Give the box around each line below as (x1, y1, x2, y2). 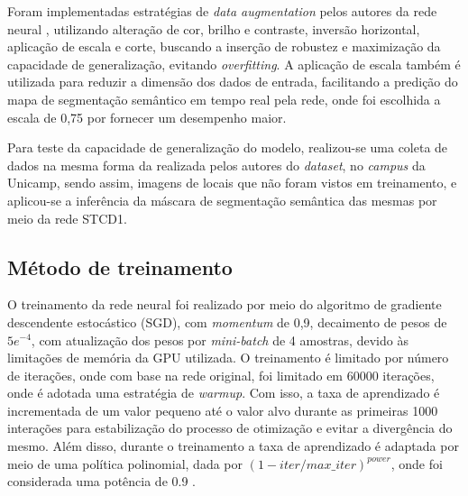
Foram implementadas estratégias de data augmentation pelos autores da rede (7, 2, 437, 20)
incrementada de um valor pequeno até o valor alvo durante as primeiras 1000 (7, 400, 438, 419)
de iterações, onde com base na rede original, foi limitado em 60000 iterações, (7, 365, 435, 384)
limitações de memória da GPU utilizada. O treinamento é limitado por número (7, 348, 449, 367)
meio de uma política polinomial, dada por (7, 454, 243, 473)
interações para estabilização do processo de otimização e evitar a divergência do (7, 418, 453, 437)
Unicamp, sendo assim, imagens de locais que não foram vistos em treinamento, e (7, 173, 457, 192)
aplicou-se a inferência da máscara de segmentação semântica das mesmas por (7, 190, 437, 209)
